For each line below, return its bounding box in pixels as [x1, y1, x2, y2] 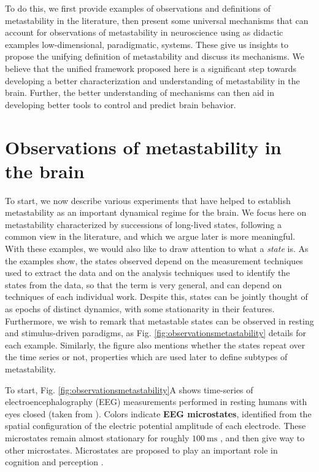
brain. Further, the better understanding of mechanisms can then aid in [5, 86, 274, 99]
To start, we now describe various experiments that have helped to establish [5, 194, 291, 206]
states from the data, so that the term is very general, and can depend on [5, 278, 282, 291]
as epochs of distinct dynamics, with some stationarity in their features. [5, 302, 275, 315]
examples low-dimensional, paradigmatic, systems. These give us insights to [5, 37, 288, 50]
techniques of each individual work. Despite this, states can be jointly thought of [5, 290, 308, 303]
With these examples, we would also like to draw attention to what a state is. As [5, 242, 309, 255]
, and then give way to [220, 431, 305, 444]
